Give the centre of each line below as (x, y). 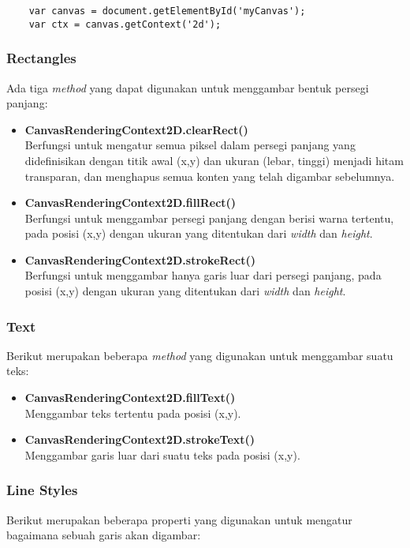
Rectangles (41, 58)
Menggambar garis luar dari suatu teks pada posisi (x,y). (162, 454)
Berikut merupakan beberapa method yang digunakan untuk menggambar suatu (200, 355)
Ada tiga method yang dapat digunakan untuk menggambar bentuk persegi (188, 87)
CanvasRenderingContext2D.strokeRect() (140, 259)
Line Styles (42, 490)
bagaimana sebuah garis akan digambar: (104, 535)
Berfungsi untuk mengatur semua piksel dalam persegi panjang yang (190, 145)
